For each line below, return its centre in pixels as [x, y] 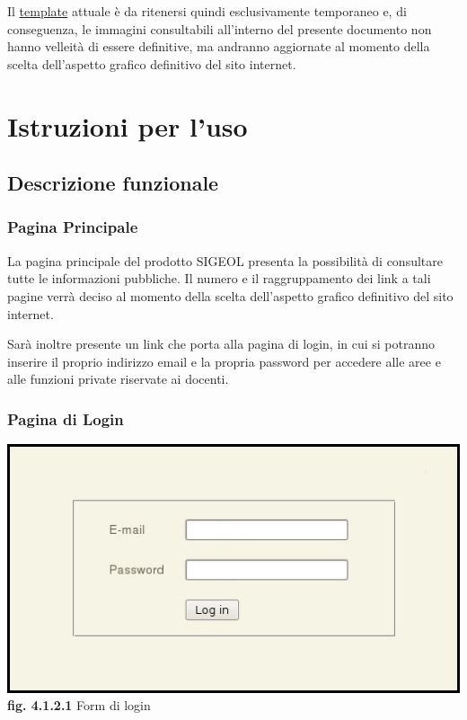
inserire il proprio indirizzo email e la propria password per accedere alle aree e [224, 361]
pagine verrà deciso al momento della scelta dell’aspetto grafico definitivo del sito [230, 295]
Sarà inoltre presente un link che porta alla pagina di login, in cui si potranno [221, 344]
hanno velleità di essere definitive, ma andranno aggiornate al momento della [219, 46]
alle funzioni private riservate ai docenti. [118, 379]
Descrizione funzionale [113, 183]
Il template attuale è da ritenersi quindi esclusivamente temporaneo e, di [207, 11]
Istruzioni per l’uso [128, 125]
